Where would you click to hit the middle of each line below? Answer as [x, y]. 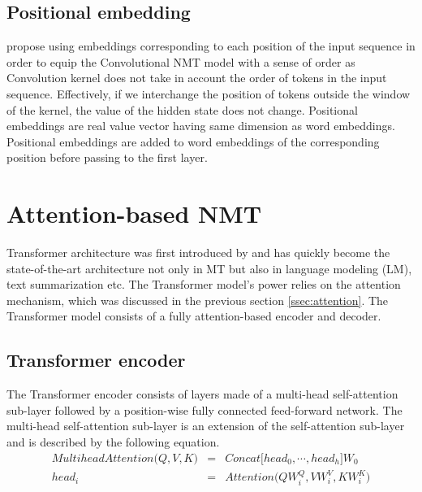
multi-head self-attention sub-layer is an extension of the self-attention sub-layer [206, 426]
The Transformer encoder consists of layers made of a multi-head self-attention [202, 394]
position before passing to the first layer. [107, 157]
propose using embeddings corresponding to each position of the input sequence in [211, 46]
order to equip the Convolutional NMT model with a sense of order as [181, 61]
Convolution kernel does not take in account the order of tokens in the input [197, 78]
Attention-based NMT [134, 213]
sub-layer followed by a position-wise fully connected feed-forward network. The [205, 409]
